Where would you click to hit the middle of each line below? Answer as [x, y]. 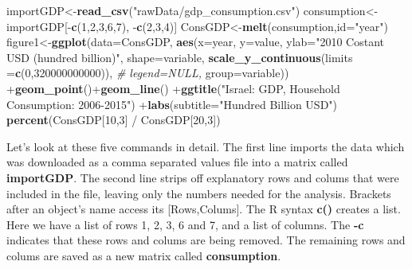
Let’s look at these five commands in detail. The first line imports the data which [206, 146]
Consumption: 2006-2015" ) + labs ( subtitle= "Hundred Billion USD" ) [172, 104]
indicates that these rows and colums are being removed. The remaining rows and [206, 240]
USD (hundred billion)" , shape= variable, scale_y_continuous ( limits [180, 57]
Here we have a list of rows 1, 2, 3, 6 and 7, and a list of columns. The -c [185, 224]
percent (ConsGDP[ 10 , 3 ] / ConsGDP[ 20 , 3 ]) [114, 120]
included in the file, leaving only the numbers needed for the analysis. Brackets [199, 193]
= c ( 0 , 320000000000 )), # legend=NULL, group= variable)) [148, 73]
